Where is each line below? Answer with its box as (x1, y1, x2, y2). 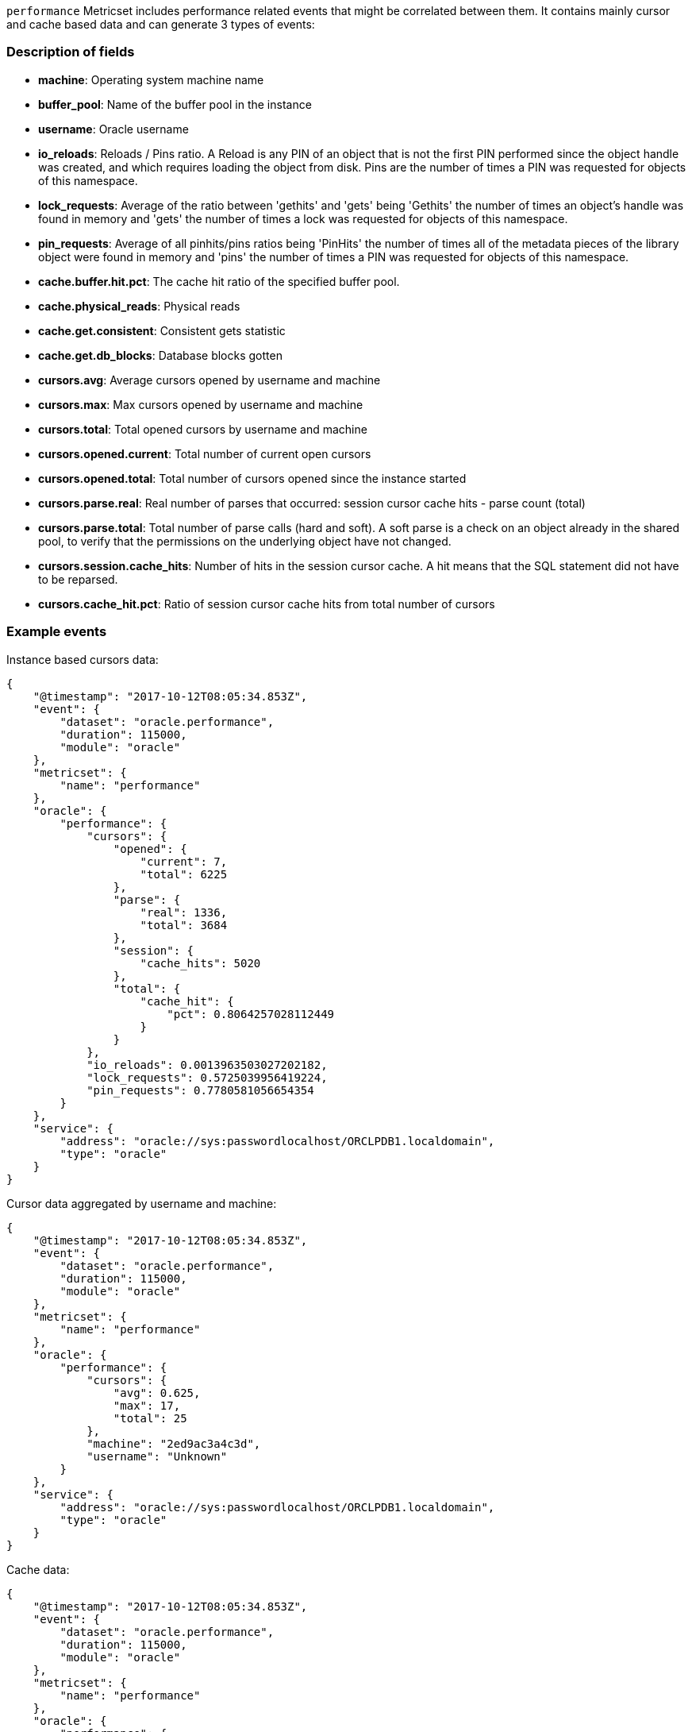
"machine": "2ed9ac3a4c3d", (86, 1437, 261, 1450)
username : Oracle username (38, 122, 189, 136)
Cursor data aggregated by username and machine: (6, 1196, 277, 1210)
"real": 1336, (140, 905, 228, 919)
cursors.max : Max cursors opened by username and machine (38, 397, 363, 411)
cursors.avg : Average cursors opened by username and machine (38, 372, 381, 387)
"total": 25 (113, 1411, 187, 1425)
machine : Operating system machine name (38, 72, 264, 87)
